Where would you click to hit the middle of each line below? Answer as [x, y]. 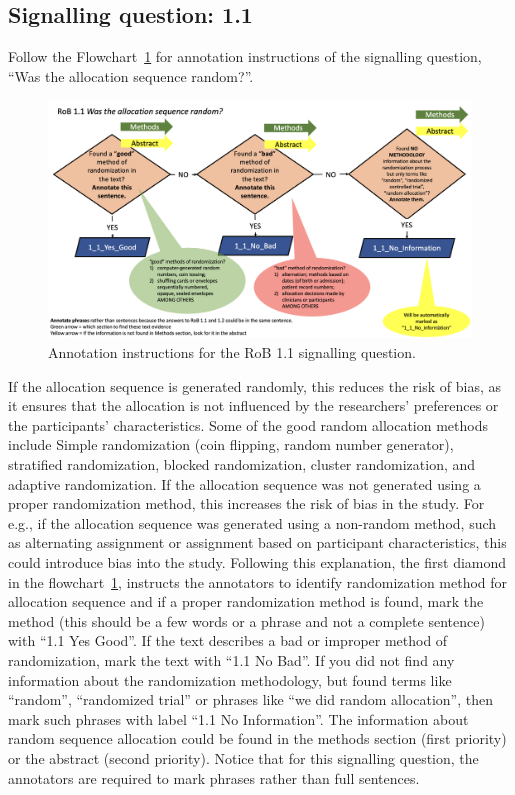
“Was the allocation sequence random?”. [131, 75]
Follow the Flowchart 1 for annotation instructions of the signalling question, [245, 56]
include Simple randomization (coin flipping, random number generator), [231, 444]
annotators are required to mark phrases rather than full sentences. [214, 777]
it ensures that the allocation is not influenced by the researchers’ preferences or [253, 405]
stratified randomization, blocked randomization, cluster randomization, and [242, 464]
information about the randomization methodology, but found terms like [230, 679]
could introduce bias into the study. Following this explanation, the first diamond [257, 562]
